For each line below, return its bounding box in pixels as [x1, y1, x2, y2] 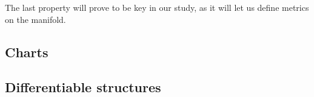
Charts [5, 42, 48, 61]
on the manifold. [5, 13, 66, 25]
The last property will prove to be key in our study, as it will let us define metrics [5, 1, 309, 13]
